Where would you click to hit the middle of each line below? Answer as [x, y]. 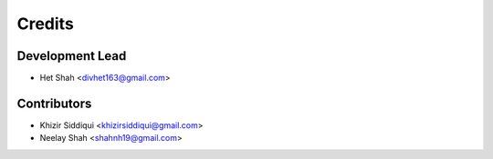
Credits [46, 24]
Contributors [54, 103]
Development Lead [72, 56]
